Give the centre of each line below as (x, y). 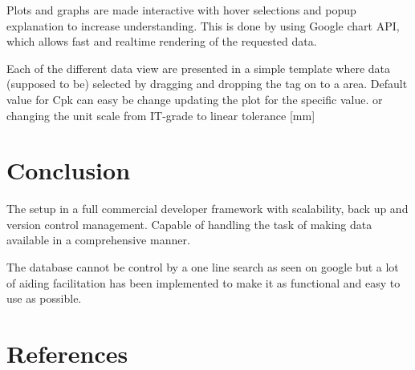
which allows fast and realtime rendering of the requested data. (162, 41)
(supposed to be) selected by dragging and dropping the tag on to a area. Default (207, 84)
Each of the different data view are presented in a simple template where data (199, 68)
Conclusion (69, 170)
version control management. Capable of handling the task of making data (189, 224)
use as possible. (44, 298)
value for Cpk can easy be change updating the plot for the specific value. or (195, 99)
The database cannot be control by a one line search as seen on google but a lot (203, 267)
